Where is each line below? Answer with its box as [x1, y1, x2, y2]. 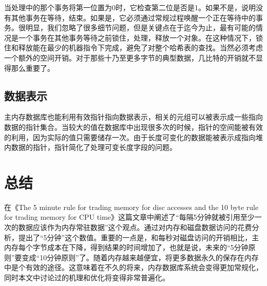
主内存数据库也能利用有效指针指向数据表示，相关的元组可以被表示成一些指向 [4, 111, 263, 122]
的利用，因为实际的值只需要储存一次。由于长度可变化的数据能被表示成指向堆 [4, 131, 263, 142]
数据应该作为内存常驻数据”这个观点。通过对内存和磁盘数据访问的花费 [18, 222, 252, 233]
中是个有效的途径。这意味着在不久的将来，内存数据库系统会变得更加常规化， [4, 262, 263, 273]
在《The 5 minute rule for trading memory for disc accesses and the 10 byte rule [4, 201, 259, 212]
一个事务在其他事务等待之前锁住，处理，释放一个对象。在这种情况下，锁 [18, 32, 263, 43]
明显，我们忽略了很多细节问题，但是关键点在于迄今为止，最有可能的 [25, 22, 256, 33]
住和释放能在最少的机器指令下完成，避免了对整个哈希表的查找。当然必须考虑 [4, 42, 263, 53]
